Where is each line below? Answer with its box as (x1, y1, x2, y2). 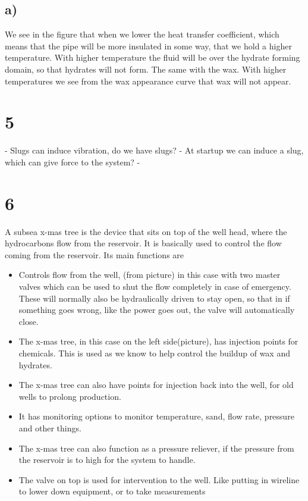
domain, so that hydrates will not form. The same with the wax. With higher (5, 62, 287, 75)
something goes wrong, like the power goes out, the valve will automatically (18, 303, 295, 316)
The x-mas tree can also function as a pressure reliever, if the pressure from (18, 441, 294, 454)
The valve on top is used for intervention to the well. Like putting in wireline (18, 473, 300, 486)
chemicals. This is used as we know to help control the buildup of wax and (18, 346, 290, 359)
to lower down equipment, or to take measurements (18, 485, 206, 497)
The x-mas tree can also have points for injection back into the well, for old (18, 378, 294, 391)
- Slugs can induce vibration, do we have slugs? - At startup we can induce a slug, (5, 144, 304, 156)
